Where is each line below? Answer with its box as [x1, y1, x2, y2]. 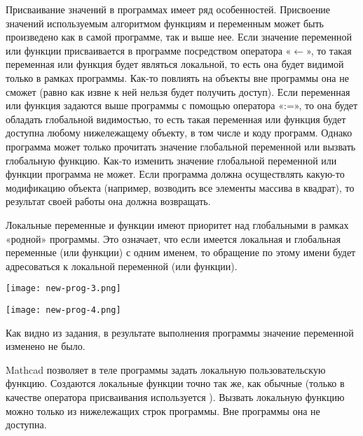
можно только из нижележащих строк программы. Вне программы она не [6, 403, 320, 418]
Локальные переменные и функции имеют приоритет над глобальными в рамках [6, 217, 349, 232]
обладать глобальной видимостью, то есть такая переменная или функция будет [6, 111, 346, 126]
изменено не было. [6, 339, 85, 353]
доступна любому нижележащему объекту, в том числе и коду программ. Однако [6, 125, 352, 140]
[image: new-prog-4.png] [6, 304, 121, 315]
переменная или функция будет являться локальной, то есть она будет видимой [6, 57, 344, 71]
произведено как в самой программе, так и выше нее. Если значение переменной [6, 29, 352, 44]
